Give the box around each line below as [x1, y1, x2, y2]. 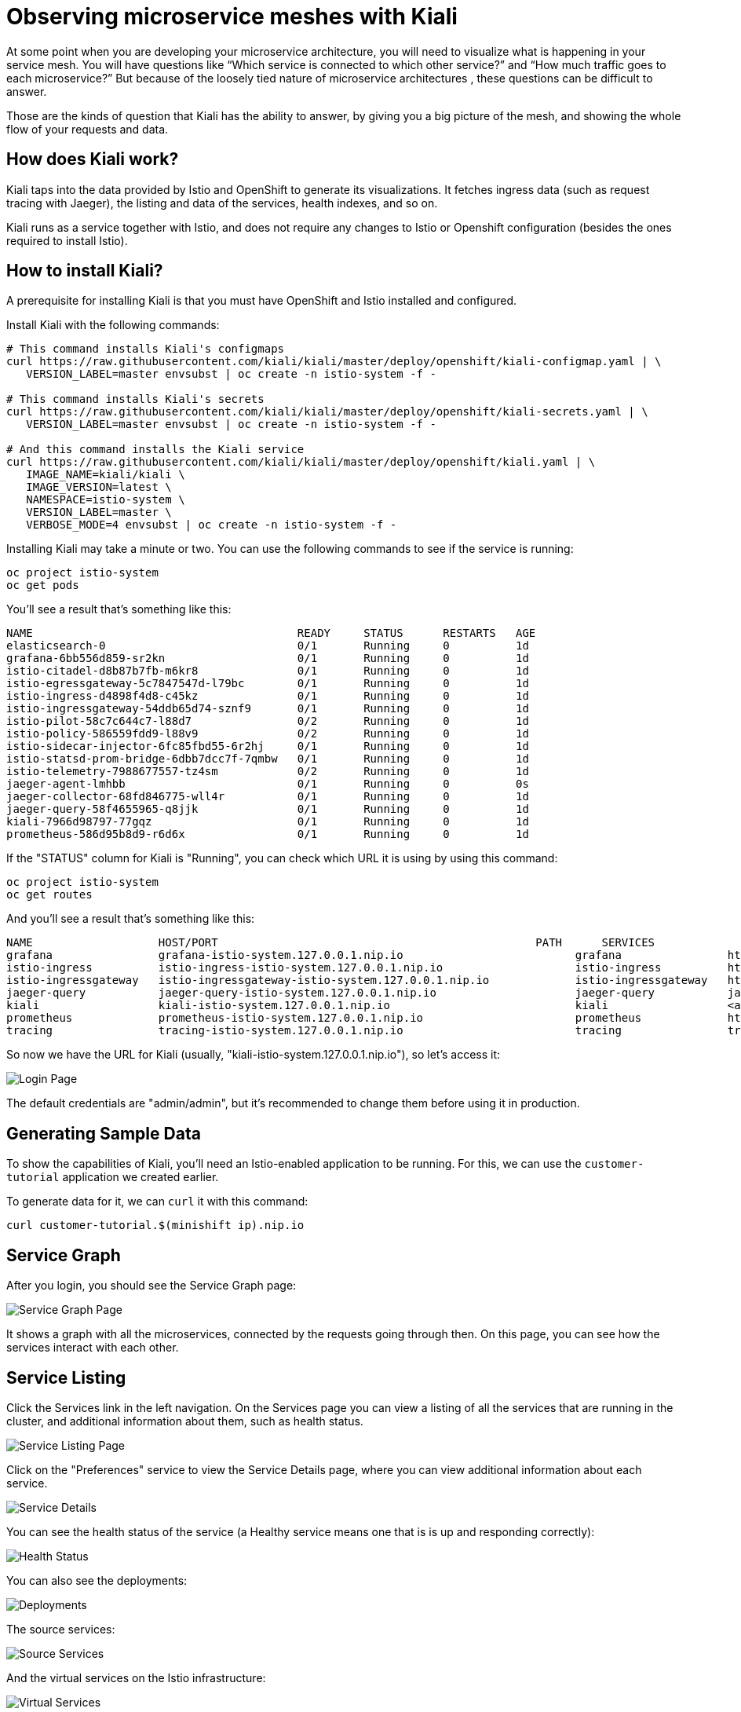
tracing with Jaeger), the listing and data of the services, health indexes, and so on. [6, 196, 438, 210]
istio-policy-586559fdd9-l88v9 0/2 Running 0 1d [6, 727, 529, 741]
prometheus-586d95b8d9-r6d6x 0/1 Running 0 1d [6, 828, 529, 841]
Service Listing [6, 1367, 126, 1388]
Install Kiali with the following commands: [6, 318, 220, 332]
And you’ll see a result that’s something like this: [6, 912, 255, 926]
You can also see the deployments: [6, 1573, 188, 1587]
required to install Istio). [6, 233, 128, 247]
